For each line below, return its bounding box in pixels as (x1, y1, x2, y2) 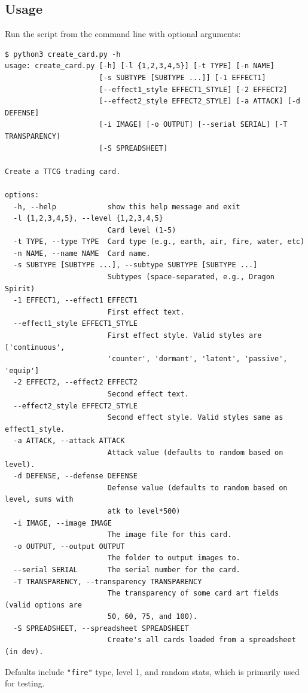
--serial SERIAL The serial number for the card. (13, 565, 240, 574)
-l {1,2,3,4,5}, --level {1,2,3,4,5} (13, 214, 163, 223)
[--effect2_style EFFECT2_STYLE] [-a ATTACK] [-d (99, 97, 300, 106)
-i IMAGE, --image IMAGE (13, 518, 112, 527)
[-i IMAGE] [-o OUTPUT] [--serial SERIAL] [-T (99, 120, 288, 129)
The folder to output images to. (107, 554, 240, 563)
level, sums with (5, 495, 74, 504)
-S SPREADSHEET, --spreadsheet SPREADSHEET (13, 624, 189, 633)
